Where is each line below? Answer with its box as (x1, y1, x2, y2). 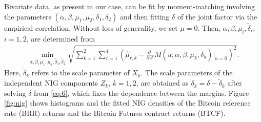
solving (4, 87, 26, 98)
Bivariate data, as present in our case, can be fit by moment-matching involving (4, 1, 255, 11)
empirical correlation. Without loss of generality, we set (4, 22, 178, 33)
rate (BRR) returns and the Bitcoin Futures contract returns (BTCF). (4, 108, 226, 118)
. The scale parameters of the (140, 67, 233, 78)
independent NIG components (4, 77, 98, 88)
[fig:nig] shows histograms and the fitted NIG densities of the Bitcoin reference (4, 97, 251, 108)
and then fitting (119, 11, 170, 22)
